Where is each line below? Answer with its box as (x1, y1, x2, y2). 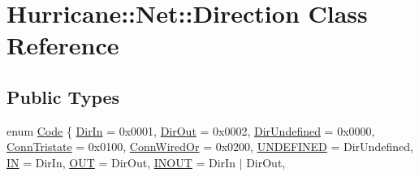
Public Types (6, 84, 120, 109)
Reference (6, 28, 119, 62)
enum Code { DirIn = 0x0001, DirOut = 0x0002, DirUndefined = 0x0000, (6, 122, 375, 139)
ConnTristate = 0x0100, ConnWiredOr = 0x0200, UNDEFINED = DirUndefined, (6, 138, 413, 155)
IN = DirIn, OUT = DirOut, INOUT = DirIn (6, 153, 235, 171)
